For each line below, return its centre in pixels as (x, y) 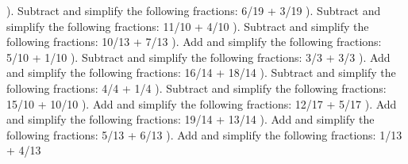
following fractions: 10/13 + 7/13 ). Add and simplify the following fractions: (194, 42)
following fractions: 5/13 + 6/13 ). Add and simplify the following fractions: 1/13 (204, 134)
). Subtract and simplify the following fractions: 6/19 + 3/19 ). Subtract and (194, 10)
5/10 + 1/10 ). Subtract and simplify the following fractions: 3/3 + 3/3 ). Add (198, 57)
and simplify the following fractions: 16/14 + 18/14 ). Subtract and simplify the (201, 72)
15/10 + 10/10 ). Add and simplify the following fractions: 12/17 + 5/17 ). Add (202, 103)
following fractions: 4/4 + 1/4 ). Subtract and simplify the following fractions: (196, 88)
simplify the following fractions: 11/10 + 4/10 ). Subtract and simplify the (188, 26)
